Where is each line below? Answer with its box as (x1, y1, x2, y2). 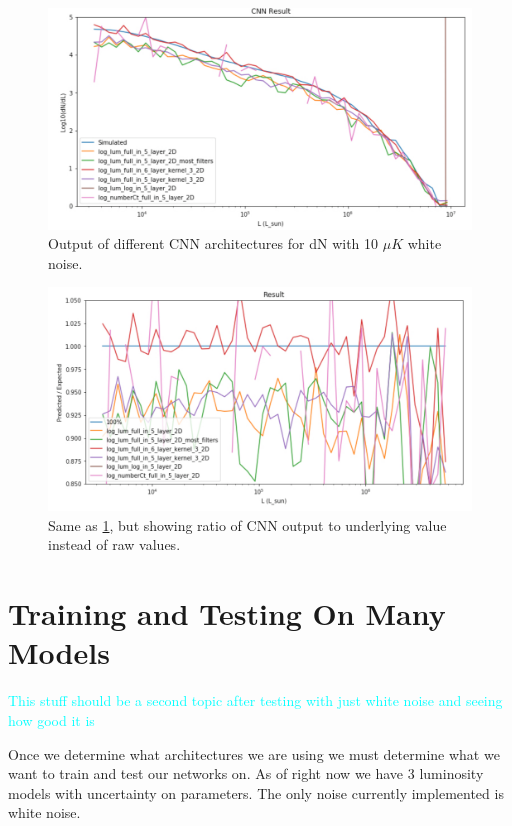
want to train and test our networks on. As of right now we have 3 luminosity (8, 763, 484, 784)
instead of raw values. (48, 534, 181, 555)
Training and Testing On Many (8, 593, 446, 634)
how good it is (8, 709, 95, 730)
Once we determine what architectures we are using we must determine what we (8, 743, 500, 764)
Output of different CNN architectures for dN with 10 (48, 233, 379, 254)
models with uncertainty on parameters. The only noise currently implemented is (8, 782, 504, 803)
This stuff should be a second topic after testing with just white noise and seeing (8, 690, 503, 711)
